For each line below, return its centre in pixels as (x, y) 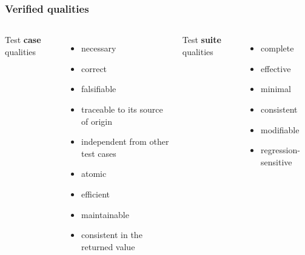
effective (276, 68)
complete (277, 48)
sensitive (277, 161)
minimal (276, 89)
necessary (99, 48)
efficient (96, 194)
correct (94, 68)
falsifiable (99, 89)
